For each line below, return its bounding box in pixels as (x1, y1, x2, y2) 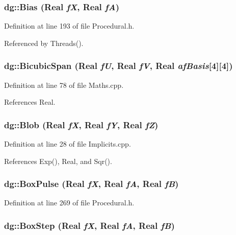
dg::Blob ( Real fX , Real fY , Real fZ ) (4, 118, 159, 131)
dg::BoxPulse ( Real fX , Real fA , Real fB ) (4, 177, 179, 190)
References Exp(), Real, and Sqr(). (4, 155, 112, 166)
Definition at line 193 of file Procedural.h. (4, 20, 135, 31)
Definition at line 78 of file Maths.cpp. (4, 79, 124, 90)
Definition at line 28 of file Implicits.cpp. (4, 138, 131, 149)
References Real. (4, 97, 56, 107)
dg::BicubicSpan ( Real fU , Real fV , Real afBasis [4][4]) (4, 59, 233, 72)
